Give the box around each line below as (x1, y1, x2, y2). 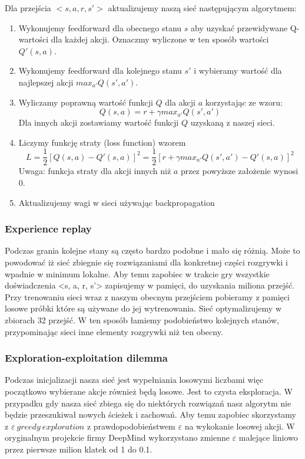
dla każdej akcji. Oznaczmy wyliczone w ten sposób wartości (51, 33, 269, 45)
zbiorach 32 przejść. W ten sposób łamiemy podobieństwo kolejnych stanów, (5, 313, 279, 326)
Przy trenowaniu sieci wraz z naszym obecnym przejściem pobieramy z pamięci (5, 290, 290, 303)
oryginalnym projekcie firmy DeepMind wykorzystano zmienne (5, 431, 230, 444)
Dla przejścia (5, 2, 51, 14)
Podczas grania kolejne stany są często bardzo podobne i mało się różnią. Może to (5, 244, 300, 257)
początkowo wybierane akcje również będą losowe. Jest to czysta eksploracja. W (5, 385, 293, 397)
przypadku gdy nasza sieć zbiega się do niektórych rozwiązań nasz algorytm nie (5, 396, 291, 409)
